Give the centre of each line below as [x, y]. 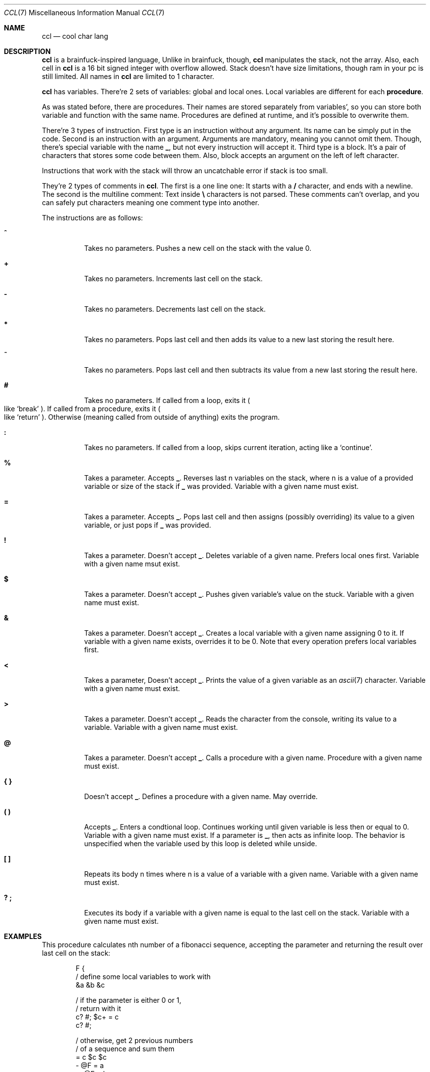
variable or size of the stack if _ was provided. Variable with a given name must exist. [221, 486]
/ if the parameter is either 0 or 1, [129, 1000]
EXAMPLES [23, 936]
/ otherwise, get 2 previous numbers [134, 1040]
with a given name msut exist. [132, 564]
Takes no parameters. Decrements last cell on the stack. [175, 309]
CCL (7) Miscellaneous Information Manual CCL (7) [84, 13]
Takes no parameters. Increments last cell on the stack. [174, 279]
